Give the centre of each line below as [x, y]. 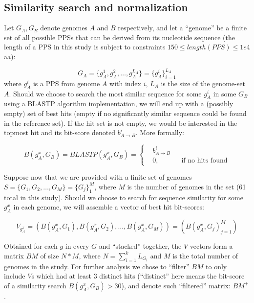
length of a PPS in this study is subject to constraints [85, 47]
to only [216, 266]
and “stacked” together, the [140, 246]
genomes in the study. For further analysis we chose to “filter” [97, 266]
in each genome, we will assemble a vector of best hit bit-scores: [109, 207]
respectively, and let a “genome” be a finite [182, 28]
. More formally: [160, 132]
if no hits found [204, 161]
